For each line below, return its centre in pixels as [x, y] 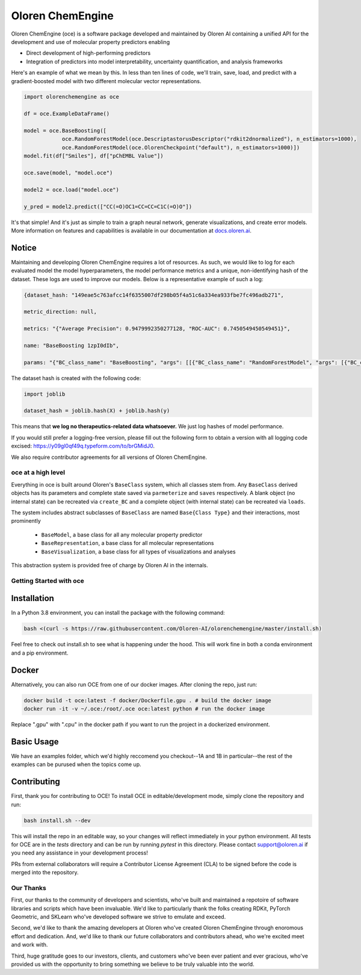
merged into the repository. [45, 873]
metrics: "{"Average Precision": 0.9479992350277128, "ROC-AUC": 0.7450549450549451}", [157, 329]
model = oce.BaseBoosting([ [65, 131]
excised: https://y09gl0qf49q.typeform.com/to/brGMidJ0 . [83, 446]
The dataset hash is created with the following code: [76, 378]
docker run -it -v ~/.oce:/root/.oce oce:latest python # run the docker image [144, 709]
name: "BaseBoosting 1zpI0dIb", [72, 345]
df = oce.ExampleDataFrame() [67, 114]
